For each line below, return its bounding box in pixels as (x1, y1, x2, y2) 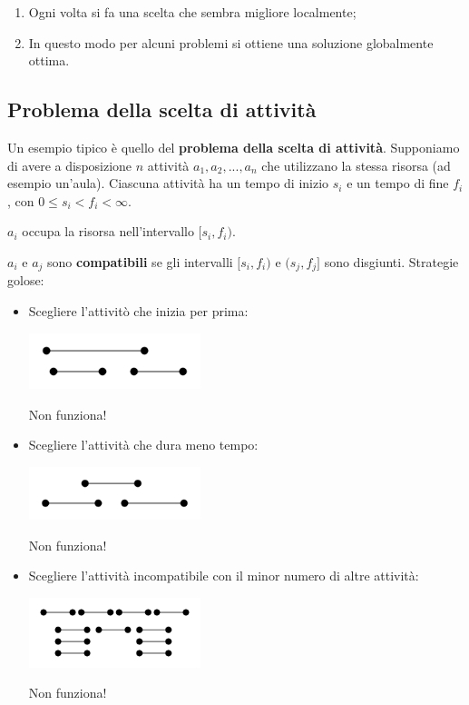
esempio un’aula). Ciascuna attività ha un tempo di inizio (7, 174, 329, 193)
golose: (7, 271, 44, 290)
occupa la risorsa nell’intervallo (22, 222, 194, 241)
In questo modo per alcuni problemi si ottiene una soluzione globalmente (28, 33, 434, 52)
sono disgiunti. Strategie (324, 252, 459, 271)
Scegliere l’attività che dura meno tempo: (28, 435, 259, 454)
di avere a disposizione (7, 155, 132, 174)
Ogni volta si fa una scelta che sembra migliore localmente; (28, 3, 357, 21)
